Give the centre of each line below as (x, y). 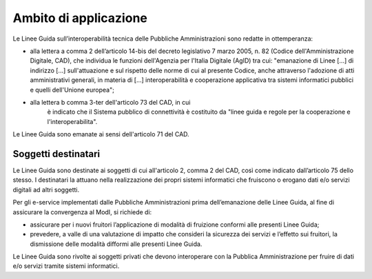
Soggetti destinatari (56, 154)
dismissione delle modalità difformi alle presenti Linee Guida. (116, 244)
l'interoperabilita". (72, 121)
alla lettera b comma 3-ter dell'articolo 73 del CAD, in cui (110, 102)
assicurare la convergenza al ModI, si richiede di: (82, 212)
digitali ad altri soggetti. (46, 189)
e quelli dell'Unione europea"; (72, 90)
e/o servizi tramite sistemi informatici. (66, 266)
